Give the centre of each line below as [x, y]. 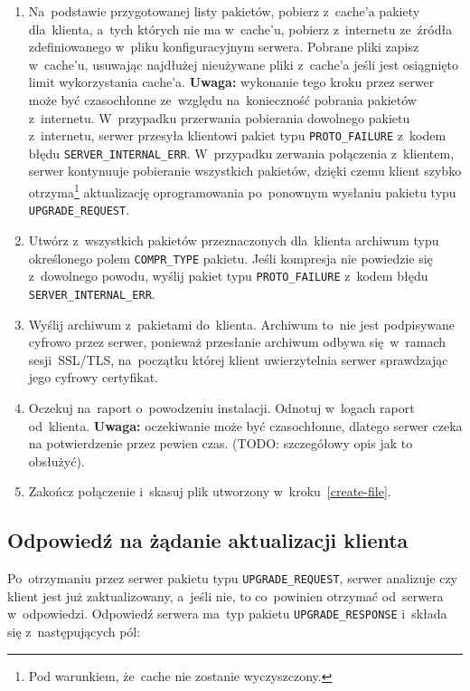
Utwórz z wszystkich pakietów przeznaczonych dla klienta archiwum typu [234, 240]
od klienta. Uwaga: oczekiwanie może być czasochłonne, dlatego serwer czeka [245, 425]
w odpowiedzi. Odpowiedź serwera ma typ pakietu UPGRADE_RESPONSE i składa [227, 614]
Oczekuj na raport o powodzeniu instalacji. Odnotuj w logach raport [221, 407]
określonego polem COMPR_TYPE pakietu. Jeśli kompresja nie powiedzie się [230, 258]
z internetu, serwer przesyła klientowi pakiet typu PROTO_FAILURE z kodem [237, 135]
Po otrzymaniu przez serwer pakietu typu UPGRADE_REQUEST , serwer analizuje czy [233, 578]
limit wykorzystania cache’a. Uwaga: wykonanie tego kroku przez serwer [231, 82]
